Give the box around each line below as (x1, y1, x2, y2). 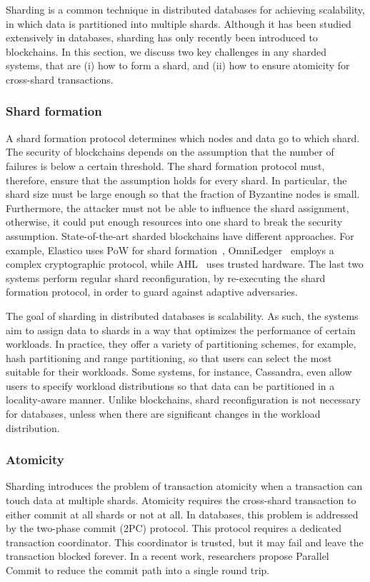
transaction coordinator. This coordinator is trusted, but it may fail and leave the (6, 534, 364, 549)
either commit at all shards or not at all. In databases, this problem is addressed (6, 506, 359, 521)
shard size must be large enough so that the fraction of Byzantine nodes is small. (6, 186, 360, 201)
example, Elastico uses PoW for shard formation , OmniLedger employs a (6, 242, 334, 257)
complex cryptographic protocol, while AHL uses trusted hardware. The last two (6, 256, 364, 271)
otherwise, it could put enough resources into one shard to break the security (6, 214, 343, 229)
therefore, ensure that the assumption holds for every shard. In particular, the (6, 172, 347, 187)
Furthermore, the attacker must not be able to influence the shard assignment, (6, 200, 349, 215)
